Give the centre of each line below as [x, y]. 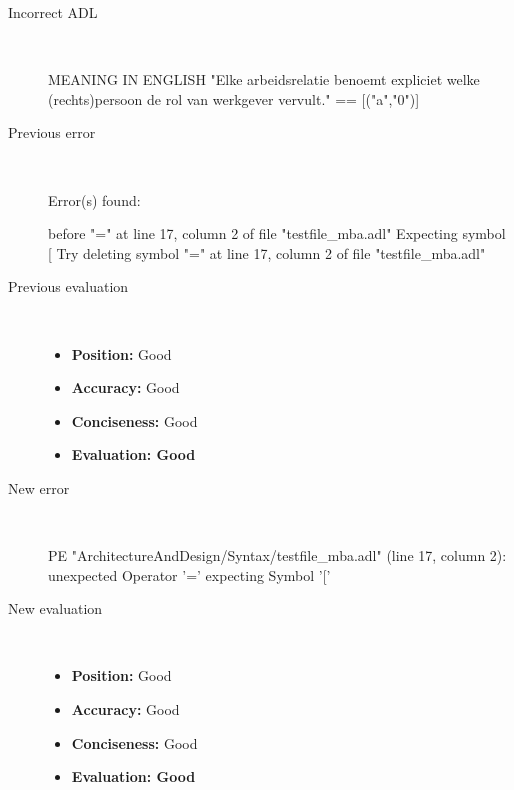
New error [39, 487]
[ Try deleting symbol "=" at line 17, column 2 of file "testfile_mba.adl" [267, 252]
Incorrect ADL [53, 12]
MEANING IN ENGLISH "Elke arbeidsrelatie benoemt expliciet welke [264, 79]
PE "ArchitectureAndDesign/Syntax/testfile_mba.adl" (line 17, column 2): [277, 555]
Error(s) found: [94, 199]
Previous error [52, 132]
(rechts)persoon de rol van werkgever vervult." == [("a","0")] [234, 98]
